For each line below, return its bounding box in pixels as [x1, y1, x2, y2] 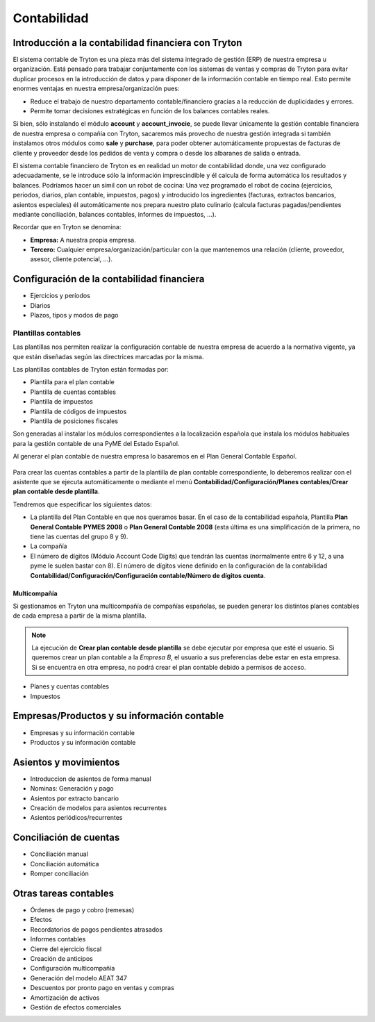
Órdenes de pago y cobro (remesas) [30, 906, 135, 914]
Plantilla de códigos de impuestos [30, 407, 127, 415]
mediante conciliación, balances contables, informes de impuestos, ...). [12, 210, 217, 218]
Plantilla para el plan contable [30, 378, 115, 386]
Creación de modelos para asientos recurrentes [30, 804, 167, 812]
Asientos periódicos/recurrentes [30, 814, 123, 822]
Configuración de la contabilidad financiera [12, 273, 205, 285]
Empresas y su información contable [30, 728, 135, 736]
